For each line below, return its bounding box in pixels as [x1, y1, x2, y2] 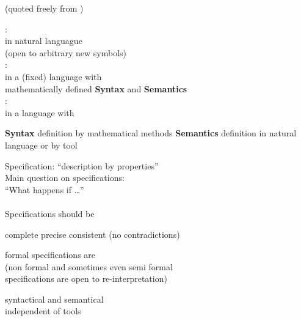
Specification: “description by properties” [5, 159, 159, 172]
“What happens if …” [5, 183, 84, 196]
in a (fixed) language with [5, 70, 102, 83]
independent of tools [5, 304, 81, 317]
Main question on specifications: [5, 171, 125, 184]
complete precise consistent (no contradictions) [5, 227, 180, 240]
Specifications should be [5, 207, 95, 220]
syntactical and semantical [5, 292, 104, 305]
